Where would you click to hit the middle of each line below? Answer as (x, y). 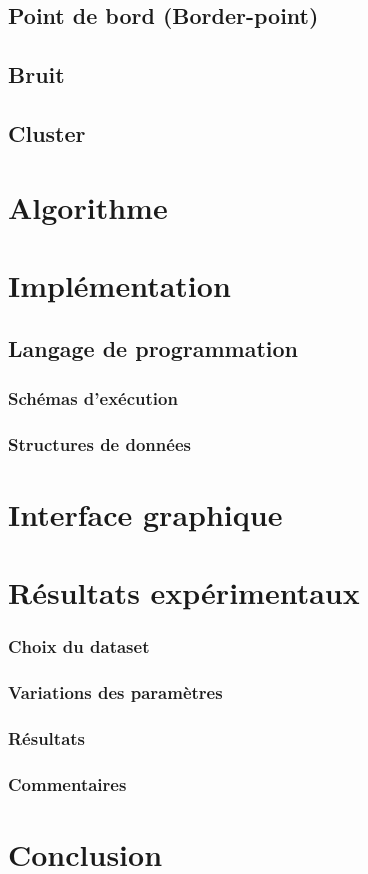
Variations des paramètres (115, 692)
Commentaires (67, 783)
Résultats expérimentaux (184, 592)
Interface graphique (145, 513)
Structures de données (99, 443)
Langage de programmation (153, 348)
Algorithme (88, 206)
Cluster (47, 132)
